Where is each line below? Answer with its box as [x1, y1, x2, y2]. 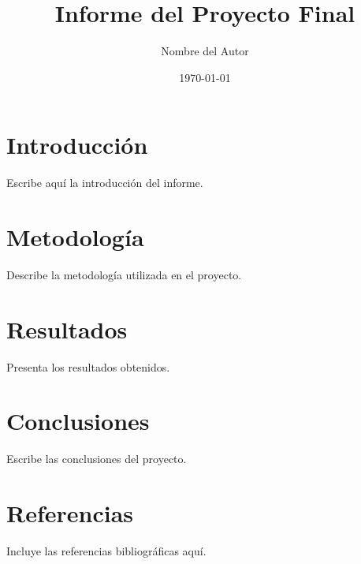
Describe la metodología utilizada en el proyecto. [6, 266, 242, 282]
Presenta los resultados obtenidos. [6, 358, 170, 375]
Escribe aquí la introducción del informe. [6, 174, 203, 191]
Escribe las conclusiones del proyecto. [6, 450, 187, 467]
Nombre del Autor [161, 43, 249, 59]
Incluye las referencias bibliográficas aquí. [6, 543, 207, 559]
